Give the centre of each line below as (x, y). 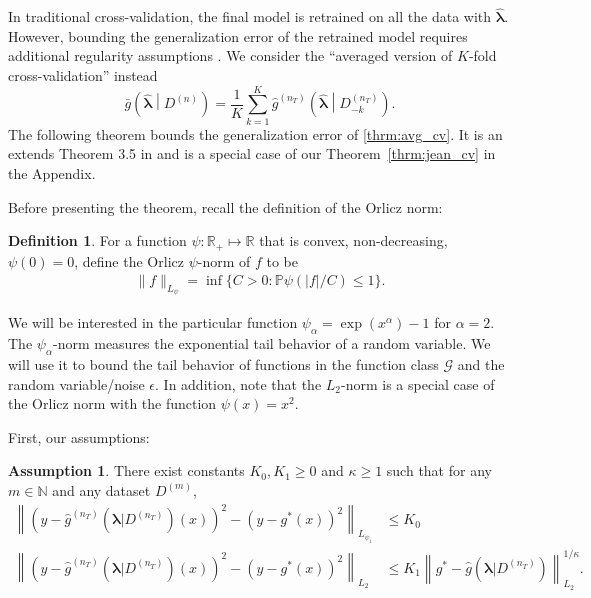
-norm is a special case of (418, 383)
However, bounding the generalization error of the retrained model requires (238, 35)
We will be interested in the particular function (153, 322)
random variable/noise (76, 383)
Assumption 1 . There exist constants (126, 470)
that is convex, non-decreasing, (353, 240)
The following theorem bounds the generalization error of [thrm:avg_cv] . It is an (255, 133)
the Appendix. (52, 172)
